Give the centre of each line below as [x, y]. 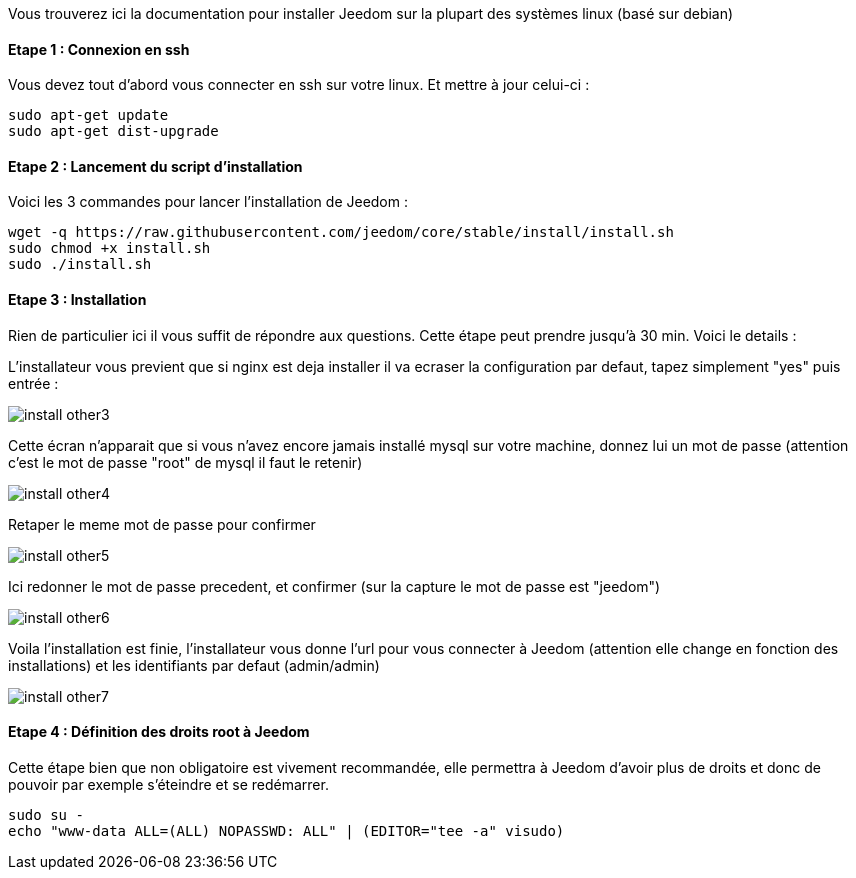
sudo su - [46, 814]
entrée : [33, 383]
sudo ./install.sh [80, 264]
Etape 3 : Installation [77, 300]
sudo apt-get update [88, 115]
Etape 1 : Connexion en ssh [99, 49]
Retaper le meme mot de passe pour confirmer [162, 524]
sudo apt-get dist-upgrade [113, 131]
